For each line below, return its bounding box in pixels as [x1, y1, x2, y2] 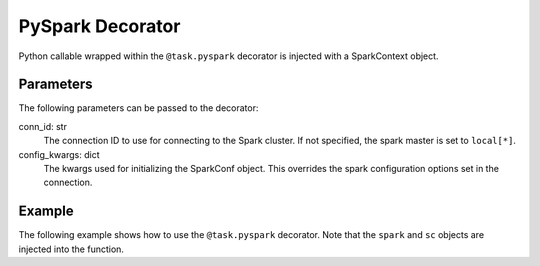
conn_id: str [18, 120, 67, 132]
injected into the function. [18, 243, 125, 255]
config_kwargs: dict [18, 148, 100, 160]
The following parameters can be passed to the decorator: [18, 102, 259, 114]
